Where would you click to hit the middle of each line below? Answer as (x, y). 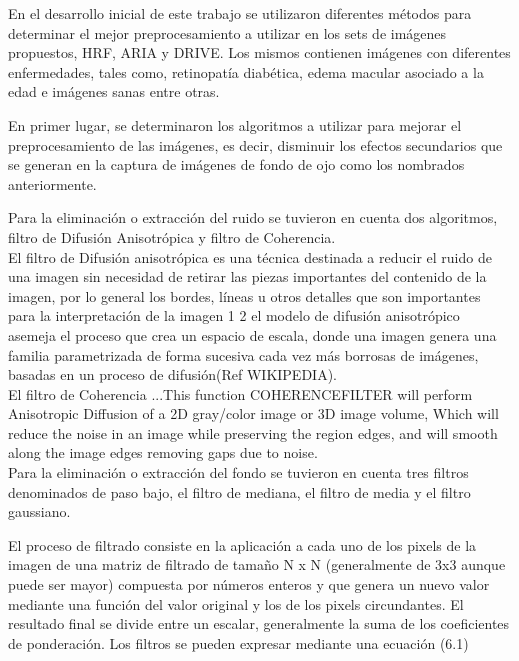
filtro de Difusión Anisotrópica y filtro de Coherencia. (172, 236)
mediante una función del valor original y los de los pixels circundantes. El (236, 603)
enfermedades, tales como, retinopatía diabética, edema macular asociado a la (246, 71)
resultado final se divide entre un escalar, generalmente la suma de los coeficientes (259, 623)
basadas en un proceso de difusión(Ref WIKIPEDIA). (172, 374)
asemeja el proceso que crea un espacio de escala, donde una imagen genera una (252, 334)
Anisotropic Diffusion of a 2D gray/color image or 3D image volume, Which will (253, 413)
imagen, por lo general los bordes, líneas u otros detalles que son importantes (244, 295)
